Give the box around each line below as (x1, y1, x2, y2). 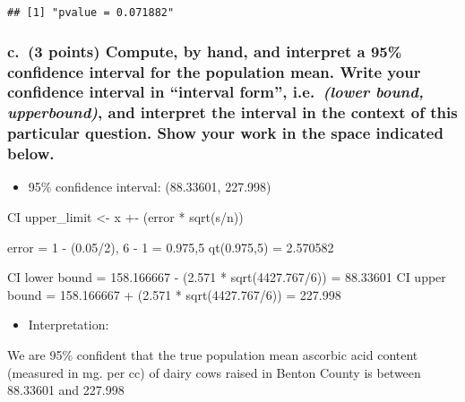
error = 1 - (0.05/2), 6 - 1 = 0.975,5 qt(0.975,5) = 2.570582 (7, 237, 334, 256)
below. (7, 142, 55, 165)
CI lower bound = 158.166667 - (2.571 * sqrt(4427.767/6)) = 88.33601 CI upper (7, 268, 446, 287)
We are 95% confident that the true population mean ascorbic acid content (7, 346, 418, 364)
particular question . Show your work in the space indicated (7, 122, 443, 144)
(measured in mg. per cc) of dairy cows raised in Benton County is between (7, 363, 421, 381)
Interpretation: (28, 315, 109, 334)
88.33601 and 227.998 (7, 381, 125, 399)
